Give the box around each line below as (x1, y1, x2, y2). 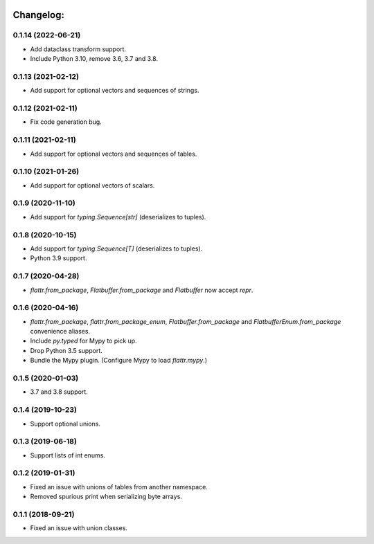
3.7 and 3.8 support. (30, 388, 88, 396)
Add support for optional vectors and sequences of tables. (30, 149, 197, 158)
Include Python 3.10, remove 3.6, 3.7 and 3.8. (30, 55, 159, 63)
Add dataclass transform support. (30, 45, 127, 53)
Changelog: (12, 9, 65, 21)
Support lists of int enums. (30, 451, 105, 460)
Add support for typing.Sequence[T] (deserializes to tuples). (30, 244, 203, 253)
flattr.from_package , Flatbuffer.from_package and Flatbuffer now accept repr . (30, 286, 253, 294)
